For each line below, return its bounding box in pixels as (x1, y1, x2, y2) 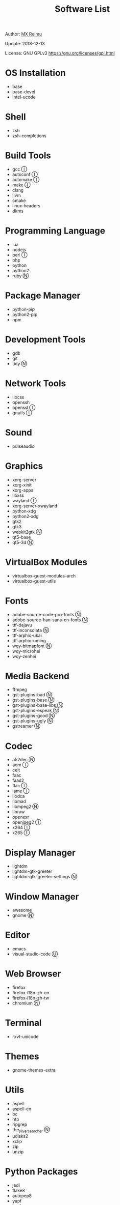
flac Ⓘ (12, 783, 27, 789)
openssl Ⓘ (12, 404, 36, 410)
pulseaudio (12, 443, 35, 449)
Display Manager (5, 847, 76, 858)
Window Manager (5, 891, 79, 902)
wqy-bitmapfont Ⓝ (12, 643, 52, 649)
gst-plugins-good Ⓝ (12, 713, 55, 718)
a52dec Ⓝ (12, 757, 35, 763)
